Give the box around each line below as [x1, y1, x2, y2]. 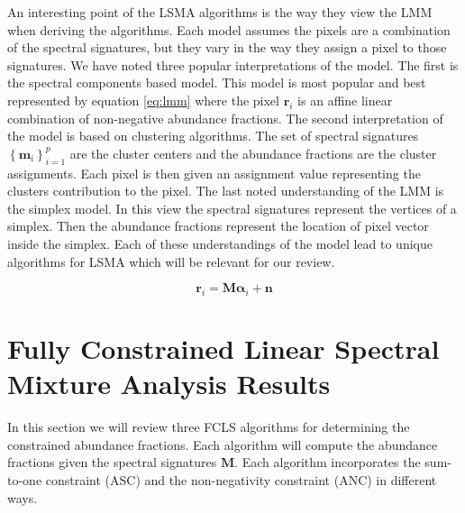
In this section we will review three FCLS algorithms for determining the [7, 417, 410, 436]
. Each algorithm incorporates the [234, 453, 421, 472]
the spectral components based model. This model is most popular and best [7, 73, 426, 92]
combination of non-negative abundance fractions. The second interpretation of [7, 108, 443, 127]
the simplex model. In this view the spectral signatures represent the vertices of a [7, 198, 457, 217]
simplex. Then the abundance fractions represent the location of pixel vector [7, 216, 429, 235]
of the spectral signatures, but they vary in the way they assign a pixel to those [7, 38, 447, 57]
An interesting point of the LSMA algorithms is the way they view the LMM [7, 3, 433, 21]
